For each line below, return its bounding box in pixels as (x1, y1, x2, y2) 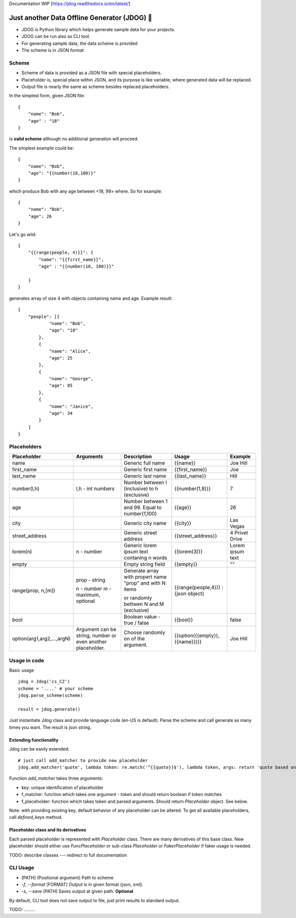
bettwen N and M (123, 600, 164, 607)
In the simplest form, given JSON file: (9, 93, 85, 99)
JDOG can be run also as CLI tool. (21, 34, 91, 40)
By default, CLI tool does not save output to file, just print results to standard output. (9, 897, 180, 903)
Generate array (123, 567, 159, 574)
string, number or (76, 632, 117, 639)
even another (76, 639, 107, 645)
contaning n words (123, 555, 167, 561)
